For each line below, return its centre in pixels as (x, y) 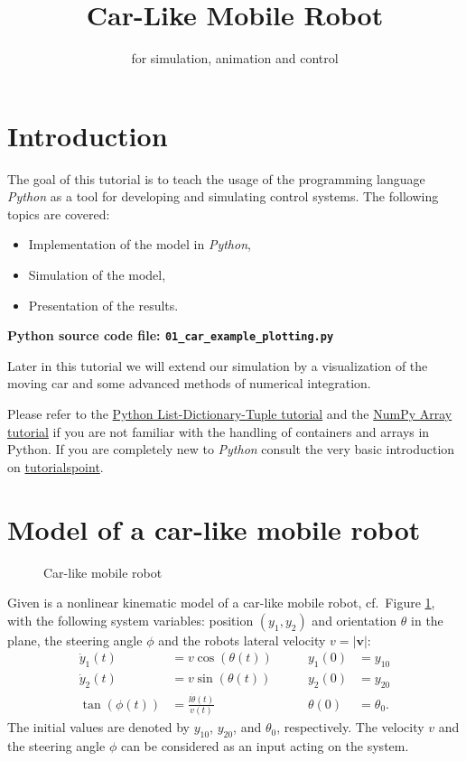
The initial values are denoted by (98, 727)
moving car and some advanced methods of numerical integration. (189, 383)
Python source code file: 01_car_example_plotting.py (171, 335)
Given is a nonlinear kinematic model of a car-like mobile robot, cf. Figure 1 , (221, 603)
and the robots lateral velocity (242, 640)
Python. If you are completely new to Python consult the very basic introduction (231, 449)
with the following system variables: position (130, 620)
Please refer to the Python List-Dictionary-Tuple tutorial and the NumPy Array (230, 414)
